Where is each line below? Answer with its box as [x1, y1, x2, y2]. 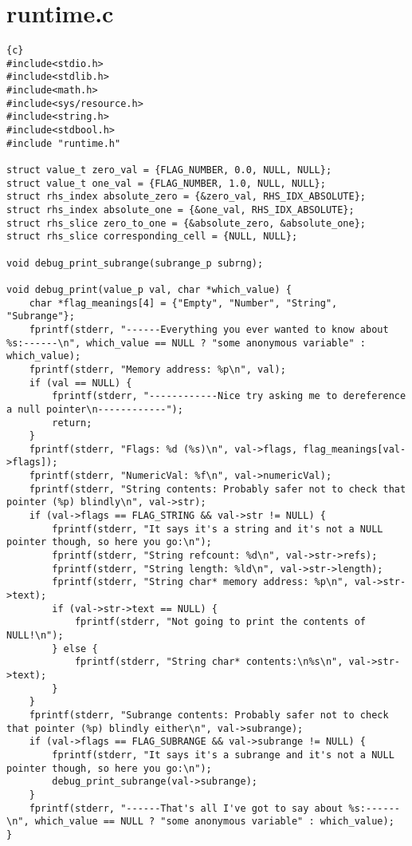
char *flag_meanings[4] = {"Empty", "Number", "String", [29, 297, 338, 309]
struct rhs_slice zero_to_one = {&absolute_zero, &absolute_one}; [6, 217, 367, 229]
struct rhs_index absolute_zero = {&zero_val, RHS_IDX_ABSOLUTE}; [6, 191, 367, 203]
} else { [52, 642, 98, 654]
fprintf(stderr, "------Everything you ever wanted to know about [29, 323, 389, 335]
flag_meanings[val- [303, 443, 406, 455]
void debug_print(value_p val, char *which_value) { [6, 283, 292, 295]
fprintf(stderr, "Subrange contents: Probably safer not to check [29, 709, 389, 721]
